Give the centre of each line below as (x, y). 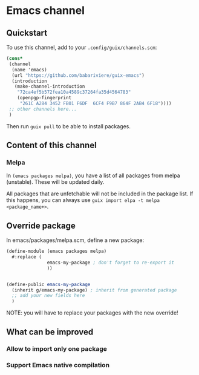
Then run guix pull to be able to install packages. (69, 126)
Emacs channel (45, 11)
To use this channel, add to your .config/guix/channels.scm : (82, 47)
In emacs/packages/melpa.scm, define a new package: (75, 240)
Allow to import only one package (57, 349)
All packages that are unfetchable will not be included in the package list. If (100, 194)
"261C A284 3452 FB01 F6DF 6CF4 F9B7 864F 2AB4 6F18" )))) (96, 103)
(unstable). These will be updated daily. (55, 182)
